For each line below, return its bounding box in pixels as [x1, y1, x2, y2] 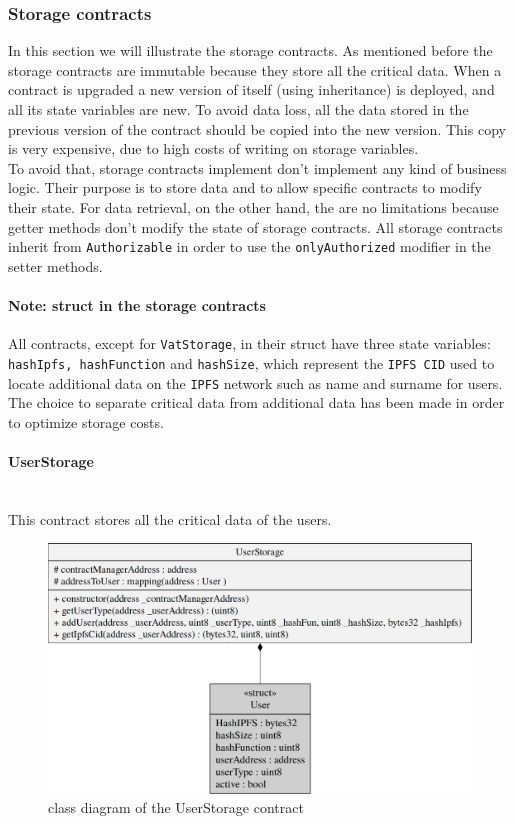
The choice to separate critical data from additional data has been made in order [8, 392, 505, 413]
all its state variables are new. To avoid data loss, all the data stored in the [8, 99, 469, 119]
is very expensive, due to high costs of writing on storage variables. [8, 138, 419, 159]
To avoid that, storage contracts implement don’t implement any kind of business [8, 157, 507, 178]
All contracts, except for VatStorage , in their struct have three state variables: [8, 333, 491, 354]
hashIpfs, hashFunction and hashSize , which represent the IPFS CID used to [8, 352, 495, 373]
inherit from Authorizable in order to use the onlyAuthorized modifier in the [8, 236, 491, 257]
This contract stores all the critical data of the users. [8, 508, 332, 529]
